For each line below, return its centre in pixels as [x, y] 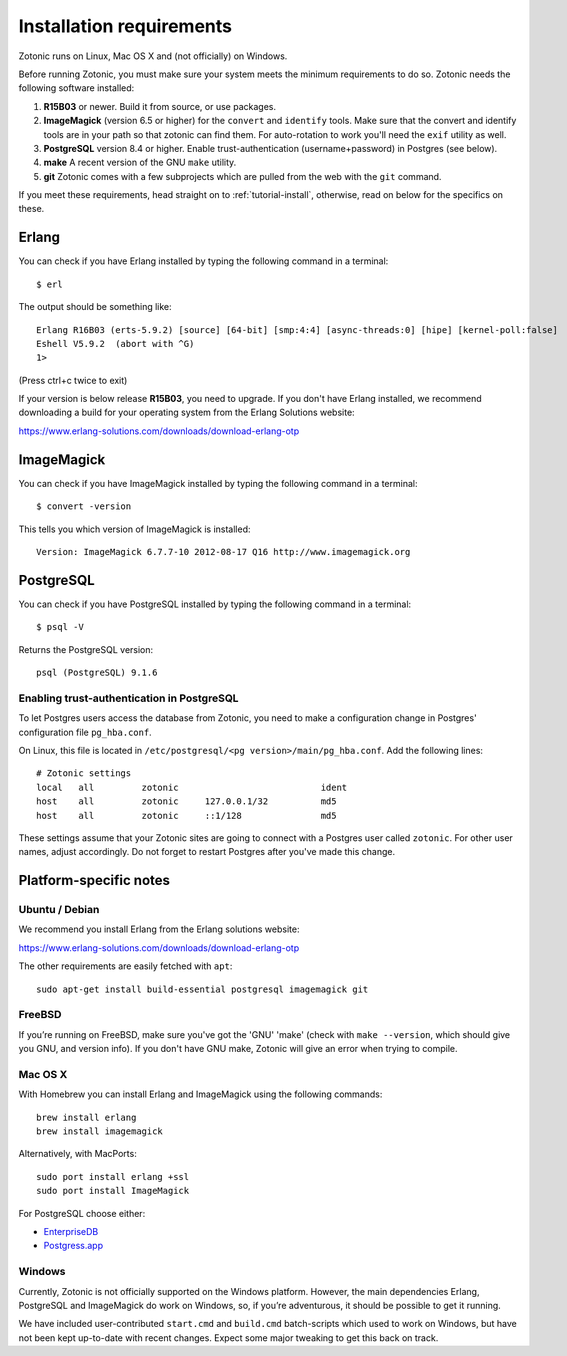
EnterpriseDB [71, 1232]
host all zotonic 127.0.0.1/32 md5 [186, 801]
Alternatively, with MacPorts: [77, 1154]
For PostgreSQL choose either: [82, 1213]
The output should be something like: [95, 307]
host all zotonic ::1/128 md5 [186, 815]
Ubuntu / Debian [59, 910]
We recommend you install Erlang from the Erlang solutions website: [159, 929]
